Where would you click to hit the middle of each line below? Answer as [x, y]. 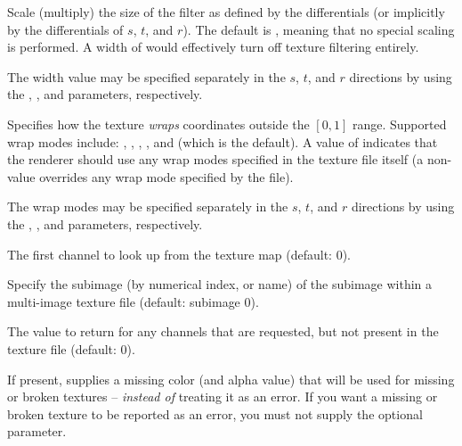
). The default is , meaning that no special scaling [319, 29]
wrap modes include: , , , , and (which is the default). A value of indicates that [223, 141]
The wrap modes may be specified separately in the [148, 206]
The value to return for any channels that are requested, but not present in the [223, 331]
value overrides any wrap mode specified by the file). [150, 176]
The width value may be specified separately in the [146, 76]
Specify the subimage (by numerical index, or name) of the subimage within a [220, 284]
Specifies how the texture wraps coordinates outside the [158, 124]
